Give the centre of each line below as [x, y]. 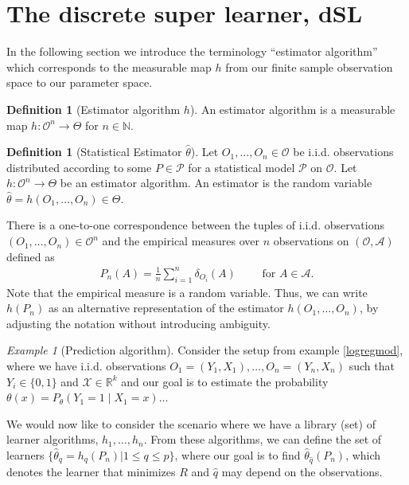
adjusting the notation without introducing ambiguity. [138, 323]
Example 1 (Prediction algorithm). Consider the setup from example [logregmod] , [205, 350]
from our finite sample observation [309, 66]
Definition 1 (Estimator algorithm [93, 109]
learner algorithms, [53, 439]
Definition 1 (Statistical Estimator [94, 152]
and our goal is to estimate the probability [225, 381]
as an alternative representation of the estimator [166, 308]
